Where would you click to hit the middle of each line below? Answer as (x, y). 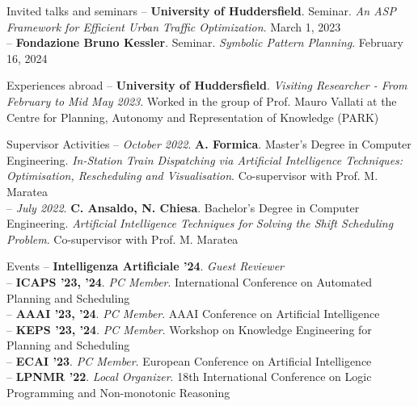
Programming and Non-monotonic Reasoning (118, 393)
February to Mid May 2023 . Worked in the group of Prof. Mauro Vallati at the (202, 100)
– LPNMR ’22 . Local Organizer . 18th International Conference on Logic (189, 377)
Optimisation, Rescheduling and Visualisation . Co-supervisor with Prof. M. (192, 176)
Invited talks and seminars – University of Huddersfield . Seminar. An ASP (201, 10)
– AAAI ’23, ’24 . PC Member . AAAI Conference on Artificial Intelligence (193, 314)
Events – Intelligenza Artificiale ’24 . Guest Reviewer (145, 266)
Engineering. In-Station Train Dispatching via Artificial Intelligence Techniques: (205, 159)
